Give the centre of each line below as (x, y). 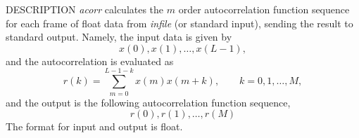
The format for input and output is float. (94, 126)
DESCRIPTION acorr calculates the (85, 9)
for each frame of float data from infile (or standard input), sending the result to (179, 23)
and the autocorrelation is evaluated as (90, 61)
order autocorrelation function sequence (264, 9)
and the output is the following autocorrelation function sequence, (148, 102)
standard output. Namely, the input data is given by (119, 37)
